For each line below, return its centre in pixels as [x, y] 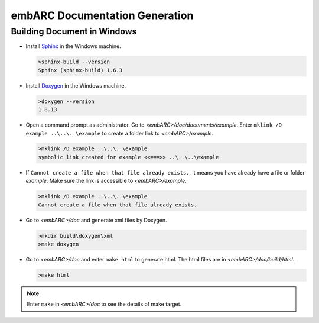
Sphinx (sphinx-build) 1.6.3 [80, 70]
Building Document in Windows [74, 31]
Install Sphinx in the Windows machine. [73, 46]
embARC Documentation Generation [102, 15]
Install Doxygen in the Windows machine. [76, 85]
